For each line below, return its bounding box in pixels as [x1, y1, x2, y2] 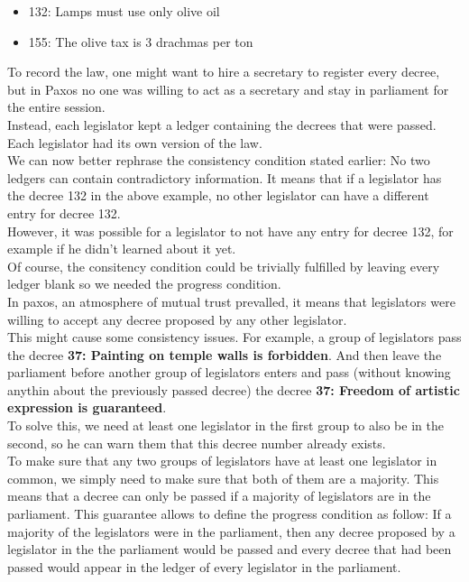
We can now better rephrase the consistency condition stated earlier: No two [7, 151, 430, 170]
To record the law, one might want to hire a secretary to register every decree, [7, 62, 440, 81]
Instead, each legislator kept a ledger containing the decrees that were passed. [7, 115, 437, 134]
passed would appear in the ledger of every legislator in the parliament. [7, 557, 401, 576]
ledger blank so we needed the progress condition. [7, 274, 281, 293]
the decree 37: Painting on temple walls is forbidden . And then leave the [7, 345, 442, 364]
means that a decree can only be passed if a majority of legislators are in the [7, 486, 431, 505]
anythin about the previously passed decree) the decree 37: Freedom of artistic [7, 380, 460, 399]
